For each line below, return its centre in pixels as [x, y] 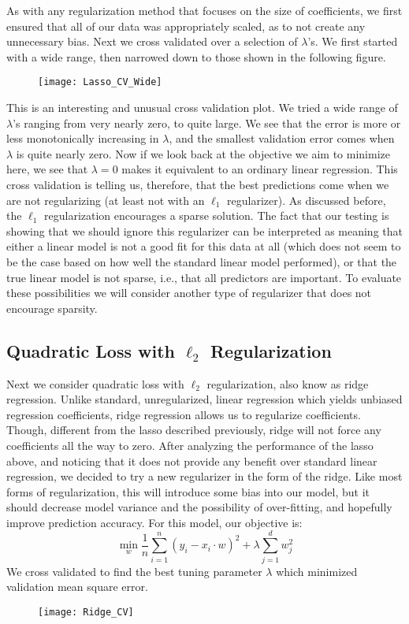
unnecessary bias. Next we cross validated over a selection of [152, 41]
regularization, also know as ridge [288, 383]
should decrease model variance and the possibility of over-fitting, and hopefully [199, 507]
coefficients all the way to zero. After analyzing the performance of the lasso [190, 445]
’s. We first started [353, 41]
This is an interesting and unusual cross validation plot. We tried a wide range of [202, 108]
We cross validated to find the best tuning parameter [134, 571]
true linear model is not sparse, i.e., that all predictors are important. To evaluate [204, 277]
